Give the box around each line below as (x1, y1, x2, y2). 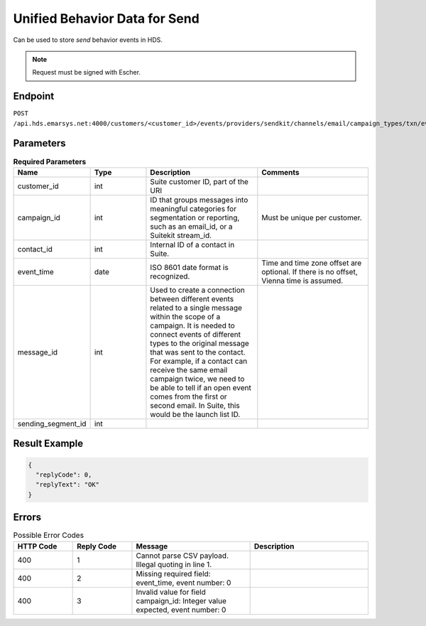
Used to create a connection (150, 285, 245, 295)
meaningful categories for (150, 203, 237, 213)
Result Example (13, 438, 84, 450)
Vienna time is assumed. (261, 276, 344, 286)
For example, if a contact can (150, 356, 248, 366)
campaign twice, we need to (150, 374, 245, 384)
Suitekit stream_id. (150, 230, 212, 240)
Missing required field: (136, 568, 211, 578)
